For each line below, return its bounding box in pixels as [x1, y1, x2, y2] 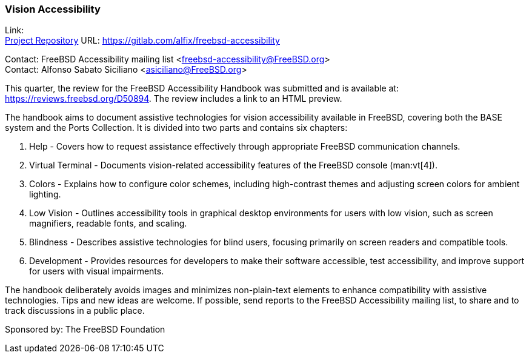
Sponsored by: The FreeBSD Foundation [5, 324, 165, 335]
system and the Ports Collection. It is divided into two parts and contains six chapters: [5, 122, 348, 133]
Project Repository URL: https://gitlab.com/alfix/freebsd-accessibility [5, 35, 280, 46]
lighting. [29, 189, 61, 200]
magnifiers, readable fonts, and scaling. [29, 218, 187, 229]
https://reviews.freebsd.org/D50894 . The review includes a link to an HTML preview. [5, 93, 342, 104]
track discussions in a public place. [5, 305, 145, 316]
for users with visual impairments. [29, 266, 164, 277]
